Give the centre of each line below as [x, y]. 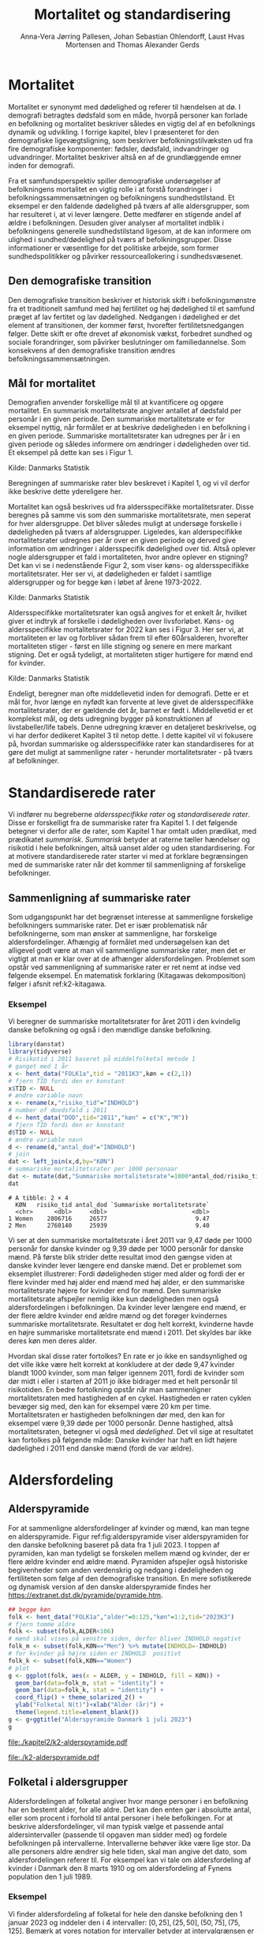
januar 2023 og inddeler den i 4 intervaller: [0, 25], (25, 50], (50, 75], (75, [124, 1922]
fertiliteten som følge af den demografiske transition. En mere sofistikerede [130, 1578]
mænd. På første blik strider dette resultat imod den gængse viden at [120, 1256]
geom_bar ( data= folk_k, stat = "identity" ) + [90, 1690]
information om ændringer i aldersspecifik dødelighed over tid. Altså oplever [132, 549]
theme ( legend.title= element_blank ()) [77, 1712]
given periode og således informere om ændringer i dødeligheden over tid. [129, 444]
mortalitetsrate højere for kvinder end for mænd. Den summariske [115, 1290]
